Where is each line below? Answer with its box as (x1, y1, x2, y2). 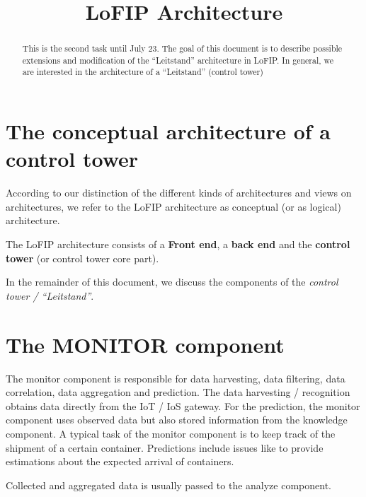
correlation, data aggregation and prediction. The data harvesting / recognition (6, 385, 350, 399)
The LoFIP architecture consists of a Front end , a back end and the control (6, 237, 350, 252)
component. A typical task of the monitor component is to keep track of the (6, 426, 336, 440)
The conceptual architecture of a (6, 117, 331, 146)
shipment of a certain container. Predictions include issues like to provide (6, 440, 324, 455)
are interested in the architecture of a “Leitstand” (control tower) (22, 66, 263, 78)
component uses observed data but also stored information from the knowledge (6, 412, 348, 427)
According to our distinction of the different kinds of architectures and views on (6, 185, 352, 200)
